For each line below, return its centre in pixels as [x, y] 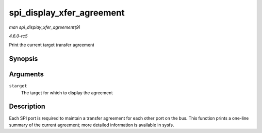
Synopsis [24, 59]
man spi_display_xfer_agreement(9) [45, 27]
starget [18, 86]
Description [27, 107]
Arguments [26, 75]
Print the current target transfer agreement [52, 45]
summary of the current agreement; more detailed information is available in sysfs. [91, 125]
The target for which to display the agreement [67, 93]
